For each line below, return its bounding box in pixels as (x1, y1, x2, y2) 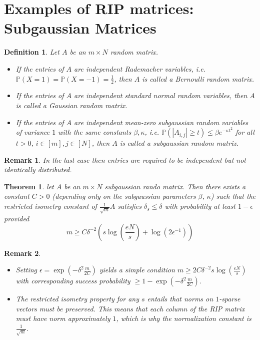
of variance (15, 127, 50, 137)
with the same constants (58, 127, 131, 137)
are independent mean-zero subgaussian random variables (74, 117, 248, 127)
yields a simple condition (99, 264, 175, 275)
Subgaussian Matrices (4, 18, 156, 38)
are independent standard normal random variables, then (74, 90, 247, 101)
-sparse (219, 293, 240, 304)
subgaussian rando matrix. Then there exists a (104, 181, 246, 191)
